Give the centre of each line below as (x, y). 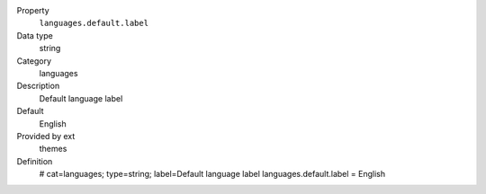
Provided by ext (46, 136)
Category (34, 61)
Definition (35, 161)
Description (38, 86)
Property (33, 10)
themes (53, 149)
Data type (35, 35)
